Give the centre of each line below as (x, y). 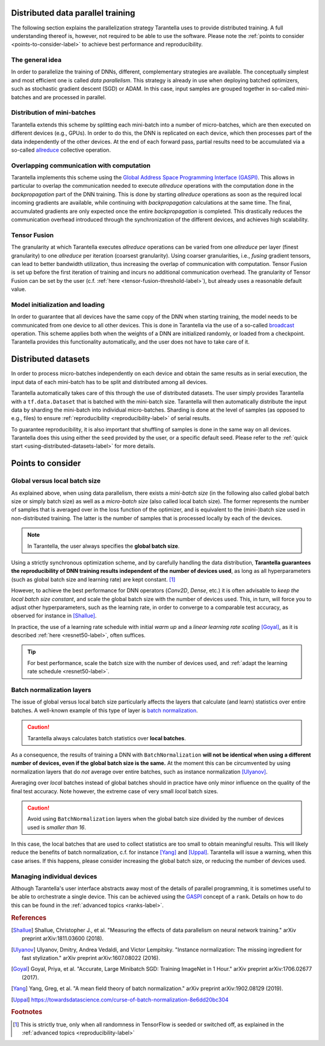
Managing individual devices (54, 876)
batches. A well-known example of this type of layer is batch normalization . (104, 710)
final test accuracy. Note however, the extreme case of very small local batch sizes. (115, 791)
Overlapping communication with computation (81, 166)
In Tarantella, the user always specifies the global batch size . (104, 546)
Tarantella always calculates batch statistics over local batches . (107, 738)
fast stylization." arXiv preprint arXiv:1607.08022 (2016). (91, 958)
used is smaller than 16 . (57, 827)
